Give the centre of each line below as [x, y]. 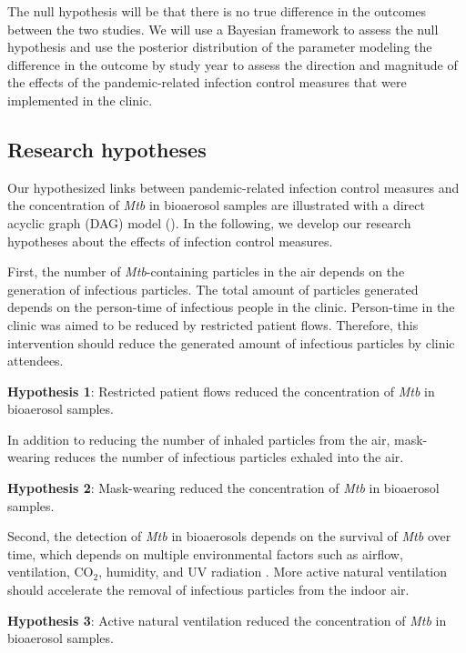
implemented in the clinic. [80, 100]
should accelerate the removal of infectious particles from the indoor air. [208, 590]
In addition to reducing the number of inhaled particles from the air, [199, 439]
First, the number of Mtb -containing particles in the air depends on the [206, 271]
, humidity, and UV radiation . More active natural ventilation [273, 572]
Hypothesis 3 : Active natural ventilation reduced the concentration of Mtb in [227, 620]
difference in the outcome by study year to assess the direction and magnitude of [233, 64]
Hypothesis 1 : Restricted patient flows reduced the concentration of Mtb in [221, 391]
